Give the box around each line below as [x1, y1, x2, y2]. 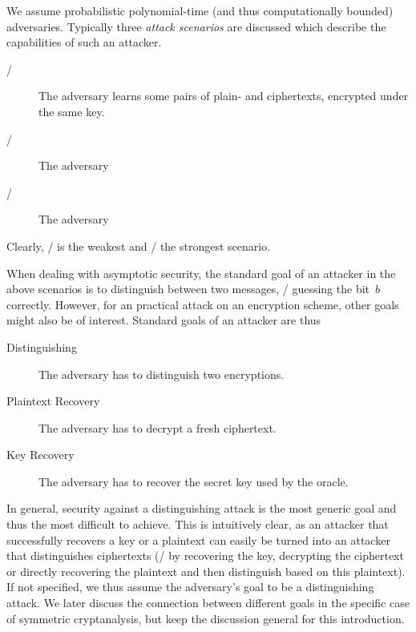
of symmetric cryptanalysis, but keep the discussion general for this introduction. [6, 610, 405, 626]
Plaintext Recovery [6, 392, 100, 409]
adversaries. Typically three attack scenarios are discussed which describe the [6, 18, 386, 34]
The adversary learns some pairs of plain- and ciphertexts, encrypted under [38, 87, 409, 104]
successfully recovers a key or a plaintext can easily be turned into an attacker [6, 531, 390, 548]
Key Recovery [6, 446, 75, 463]
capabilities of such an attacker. [6, 34, 162, 50]
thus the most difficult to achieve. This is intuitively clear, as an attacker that [6, 516, 389, 533]
